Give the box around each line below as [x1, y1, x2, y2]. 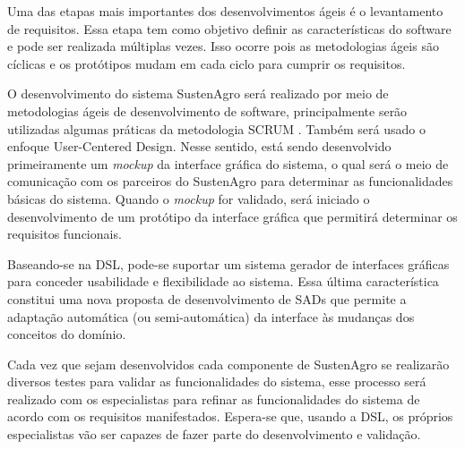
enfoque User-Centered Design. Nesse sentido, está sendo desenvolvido [7, 137, 392, 156]
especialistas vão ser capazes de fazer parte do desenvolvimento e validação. [7, 425, 421, 444]
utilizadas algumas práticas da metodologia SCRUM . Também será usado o [7, 119, 426, 138]
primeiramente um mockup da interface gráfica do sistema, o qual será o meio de [7, 154, 449, 173]
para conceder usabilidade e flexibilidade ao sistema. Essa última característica [7, 272, 439, 291]
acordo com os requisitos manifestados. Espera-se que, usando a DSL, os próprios [7, 407, 453, 426]
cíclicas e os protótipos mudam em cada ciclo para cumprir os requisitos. [7, 54, 406, 72]
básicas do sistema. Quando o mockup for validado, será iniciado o [7, 189, 370, 208]
